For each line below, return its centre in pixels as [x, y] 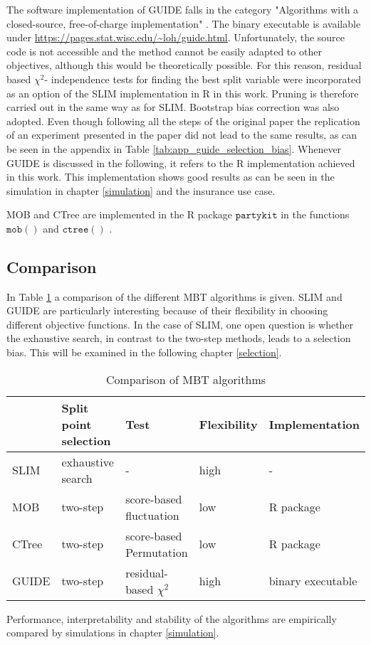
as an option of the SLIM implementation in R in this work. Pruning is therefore [183, 93]
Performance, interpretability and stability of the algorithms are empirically [172, 618]
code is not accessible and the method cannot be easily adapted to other [164, 51]
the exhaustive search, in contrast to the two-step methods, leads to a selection [179, 338]
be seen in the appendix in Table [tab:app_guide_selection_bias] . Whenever [174, 148]
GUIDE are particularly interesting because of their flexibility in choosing [167, 310]
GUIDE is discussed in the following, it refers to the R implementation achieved [181, 162]
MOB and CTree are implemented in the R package [119, 214]
